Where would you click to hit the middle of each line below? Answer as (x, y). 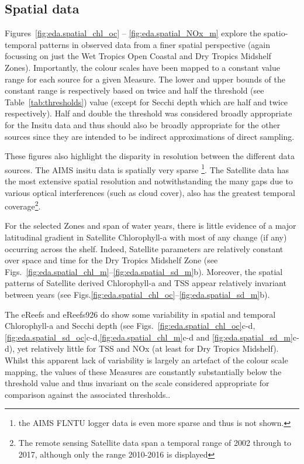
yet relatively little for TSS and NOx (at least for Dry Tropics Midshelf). (148, 348)
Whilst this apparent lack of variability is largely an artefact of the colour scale (146, 360)
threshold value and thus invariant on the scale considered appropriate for (137, 383)
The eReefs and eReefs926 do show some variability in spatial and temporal (140, 314)
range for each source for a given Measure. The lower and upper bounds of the (145, 79)
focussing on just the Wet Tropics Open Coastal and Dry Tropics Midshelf (138, 56)
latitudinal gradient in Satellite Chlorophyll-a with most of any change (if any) (146, 237)
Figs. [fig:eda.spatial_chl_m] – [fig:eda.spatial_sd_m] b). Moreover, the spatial (144, 271)
